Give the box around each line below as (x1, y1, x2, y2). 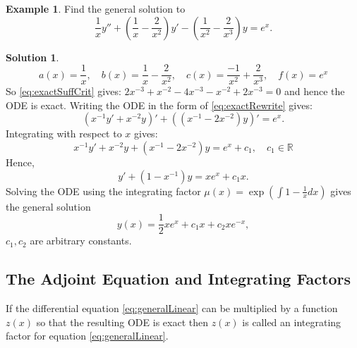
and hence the (284, 84, 345, 99)
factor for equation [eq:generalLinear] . (6, 328, 169, 343)
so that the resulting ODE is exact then (36, 314, 208, 329)
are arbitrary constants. (30, 233, 132, 248)
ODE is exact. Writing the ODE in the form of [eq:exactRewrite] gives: (6, 97, 313, 112)
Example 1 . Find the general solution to (6, 1, 186, 15)
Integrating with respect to (6, 126, 122, 141)
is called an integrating (242, 314, 341, 329)
